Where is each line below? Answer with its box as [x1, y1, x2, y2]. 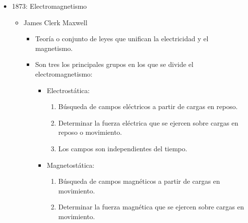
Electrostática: [47, 85, 90, 95]
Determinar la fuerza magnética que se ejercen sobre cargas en [58, 202, 244, 212]
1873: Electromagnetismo [12, 1, 87, 11]
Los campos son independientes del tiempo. [58, 143, 187, 153]
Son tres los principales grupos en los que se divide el [35, 59, 194, 69]
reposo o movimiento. [58, 127, 122, 137]
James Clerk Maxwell [23, 17, 88, 27]
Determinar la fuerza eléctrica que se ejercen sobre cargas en [58, 117, 239, 127]
